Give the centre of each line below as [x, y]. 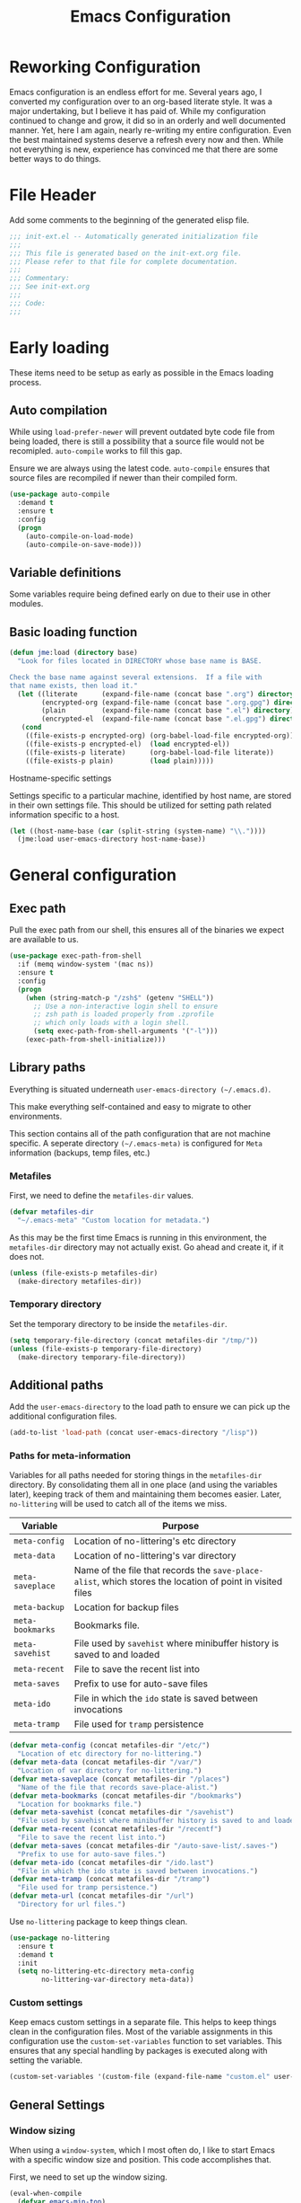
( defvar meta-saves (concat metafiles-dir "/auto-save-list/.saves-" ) [144, 1845]
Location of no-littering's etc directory [155, 1541]
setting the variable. [46, 2060]
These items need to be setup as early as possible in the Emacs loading [142, 372]
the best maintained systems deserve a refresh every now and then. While [146, 139]
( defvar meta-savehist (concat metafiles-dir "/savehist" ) [122, 1812]
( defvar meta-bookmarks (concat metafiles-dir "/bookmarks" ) [126, 1796]
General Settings [57, 2105]
